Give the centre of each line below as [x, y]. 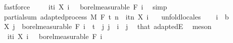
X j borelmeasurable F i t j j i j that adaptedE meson [108, 26]
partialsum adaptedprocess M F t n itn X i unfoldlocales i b [116, 16]
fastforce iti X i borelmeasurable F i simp [85, 6]
